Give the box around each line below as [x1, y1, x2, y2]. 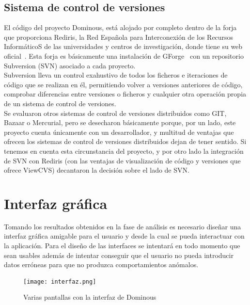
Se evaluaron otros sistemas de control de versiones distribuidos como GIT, [4, 108, 227, 118]
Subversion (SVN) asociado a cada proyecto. [4, 60, 136, 70]
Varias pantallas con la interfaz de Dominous [23, 292, 156, 302]
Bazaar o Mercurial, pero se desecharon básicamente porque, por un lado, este [4, 117, 236, 128]
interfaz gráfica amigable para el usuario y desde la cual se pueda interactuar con [4, 231, 245, 241]
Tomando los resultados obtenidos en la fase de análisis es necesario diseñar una [4, 221, 241, 231]
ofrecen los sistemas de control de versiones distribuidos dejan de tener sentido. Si [4, 136, 247, 146]
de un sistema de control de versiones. [4, 98, 116, 108]
